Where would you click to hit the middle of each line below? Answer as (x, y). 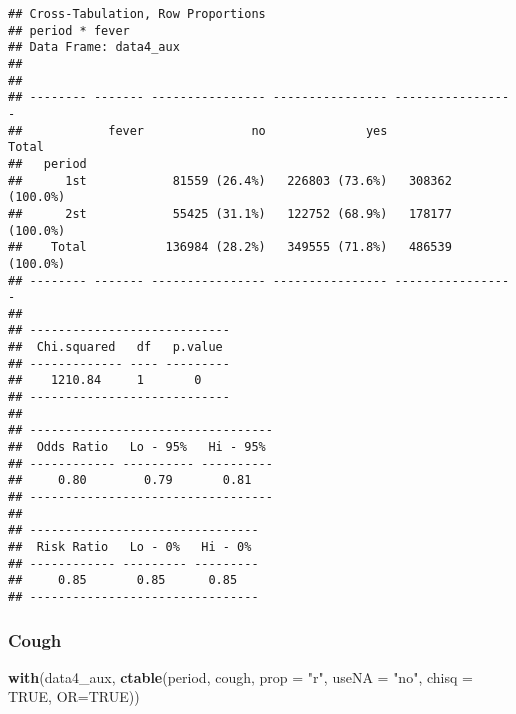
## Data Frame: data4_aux (94, 47)
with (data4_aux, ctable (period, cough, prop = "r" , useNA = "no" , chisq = (240, 676)
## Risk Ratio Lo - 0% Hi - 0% (130, 547)
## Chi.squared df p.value (115, 347)
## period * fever (69, 30)
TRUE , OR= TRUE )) (74, 696)
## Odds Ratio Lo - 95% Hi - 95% (137, 447)
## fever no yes (198, 130)
